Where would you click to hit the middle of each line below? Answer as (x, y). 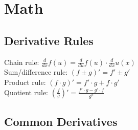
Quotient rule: (26, 92)
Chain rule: (22, 62)
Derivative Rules (49, 40)
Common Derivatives (61, 121)
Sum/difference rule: (36, 72)
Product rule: (25, 82)
